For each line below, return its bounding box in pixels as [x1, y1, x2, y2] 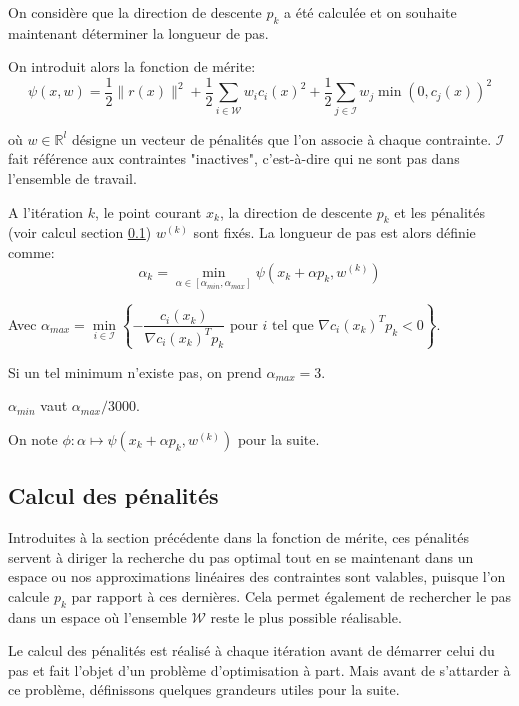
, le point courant [95, 201, 202, 222]
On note [8, 428, 58, 449]
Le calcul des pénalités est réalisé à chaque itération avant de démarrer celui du [8, 640, 495, 661]
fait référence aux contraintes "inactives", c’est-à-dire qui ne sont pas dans [8, 148, 460, 169]
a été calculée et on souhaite [284, 2, 457, 22]
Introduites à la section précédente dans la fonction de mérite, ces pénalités [8, 527, 469, 548]
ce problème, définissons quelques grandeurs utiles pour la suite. [8, 679, 400, 700]
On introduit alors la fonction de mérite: [8, 56, 256, 77]
